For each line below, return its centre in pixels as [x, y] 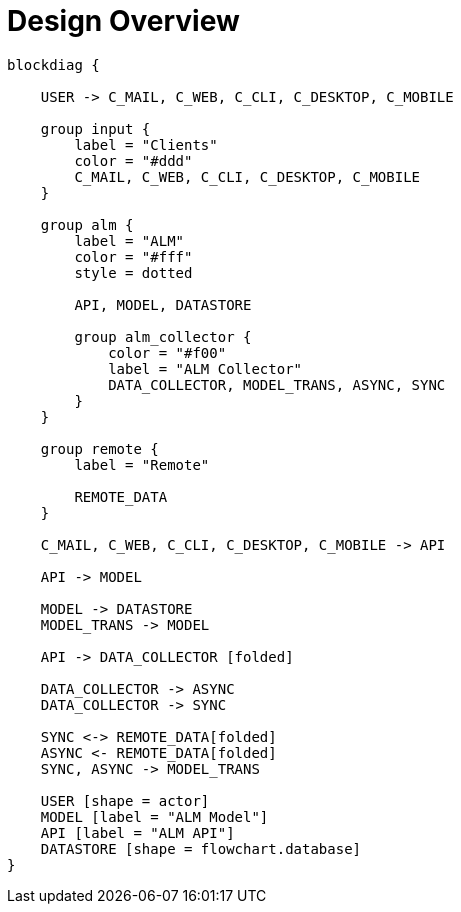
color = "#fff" [133, 256]
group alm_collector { [163, 336]
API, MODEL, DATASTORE [163, 304]
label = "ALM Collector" [205, 368]
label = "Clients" [146, 144]
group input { [95, 128]
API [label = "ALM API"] [137, 832]
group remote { [99, 448]
